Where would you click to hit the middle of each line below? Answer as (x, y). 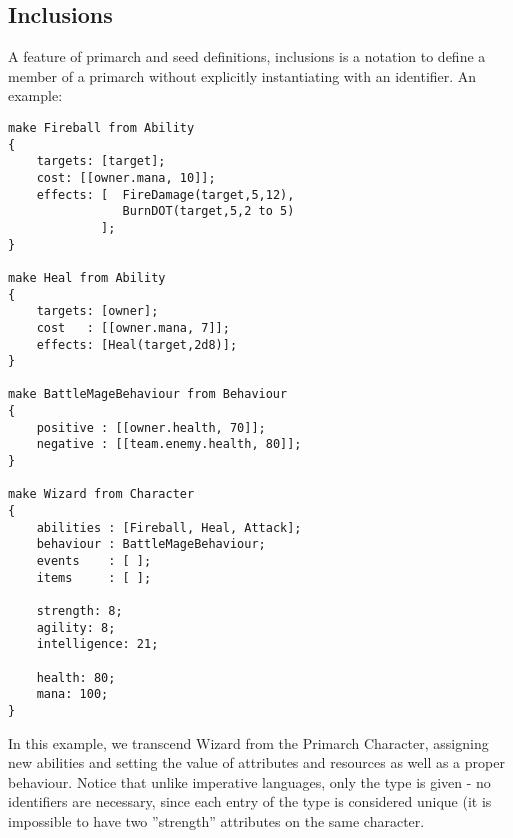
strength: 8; (79, 611)
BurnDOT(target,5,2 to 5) (208, 211)
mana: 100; (72, 694)
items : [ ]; (94, 577)
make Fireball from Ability (101, 127)
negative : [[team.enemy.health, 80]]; (169, 444)
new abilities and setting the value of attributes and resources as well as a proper (256, 762)
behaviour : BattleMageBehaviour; (151, 544)
